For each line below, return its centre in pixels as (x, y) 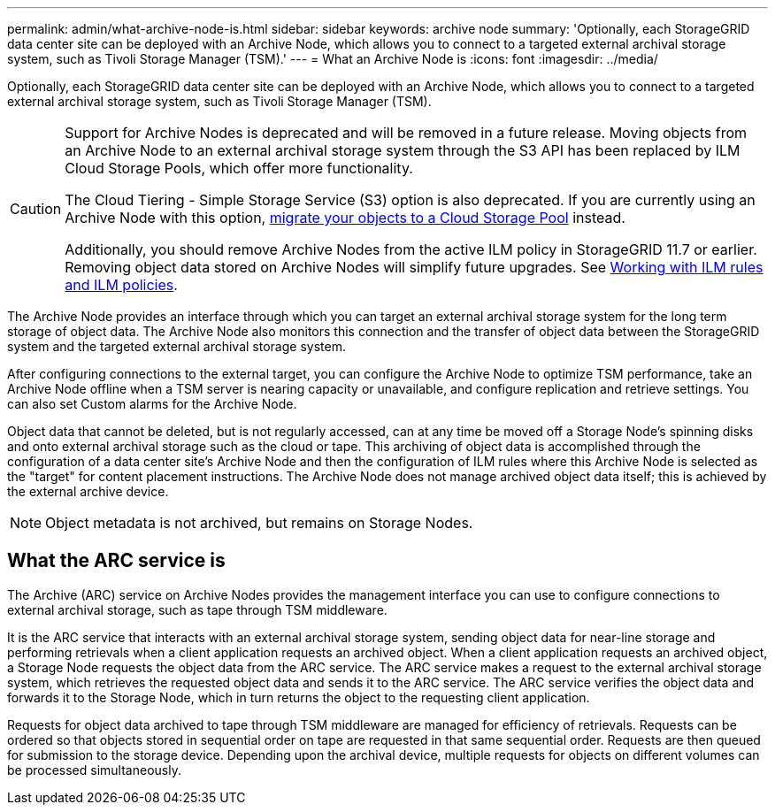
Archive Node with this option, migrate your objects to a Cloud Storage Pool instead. (345, 218)
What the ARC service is (116, 561)
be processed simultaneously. (94, 770)
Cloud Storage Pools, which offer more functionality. (239, 168)
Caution (36, 209)
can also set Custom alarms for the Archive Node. (152, 404)
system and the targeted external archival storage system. (176, 346)
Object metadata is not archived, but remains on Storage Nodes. (259, 523)
